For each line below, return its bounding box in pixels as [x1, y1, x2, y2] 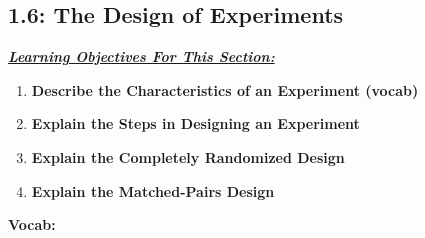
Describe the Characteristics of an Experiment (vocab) [31, 79, 419, 100]
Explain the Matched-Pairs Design [31, 180, 275, 201]
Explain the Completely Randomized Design [31, 146, 345, 167]
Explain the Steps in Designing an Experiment [31, 113, 360, 134]
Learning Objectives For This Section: [8, 46, 275, 67]
